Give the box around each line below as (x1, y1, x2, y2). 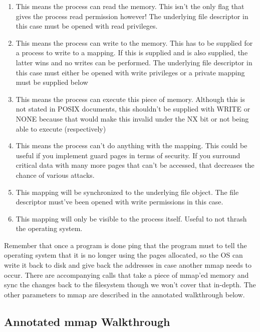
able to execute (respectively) (16, 123, 106, 134)
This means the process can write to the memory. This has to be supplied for (16, 37, 253, 48)
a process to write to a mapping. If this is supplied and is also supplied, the (16, 47, 248, 58)
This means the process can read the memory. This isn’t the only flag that (16, 1, 244, 11)
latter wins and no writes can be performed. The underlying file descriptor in (16, 57, 252, 67)
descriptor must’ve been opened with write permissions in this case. (16, 196, 223, 207)
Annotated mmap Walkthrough (4, 313, 170, 329)
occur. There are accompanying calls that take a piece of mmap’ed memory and (4, 269, 249, 280)
